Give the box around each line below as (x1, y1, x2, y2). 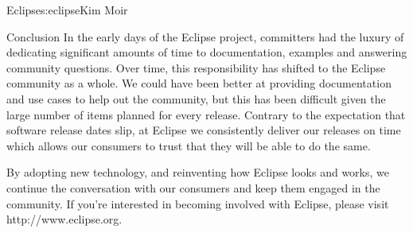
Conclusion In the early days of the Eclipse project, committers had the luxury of (6, 28, 404, 45)
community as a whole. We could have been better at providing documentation (6, 75, 392, 91)
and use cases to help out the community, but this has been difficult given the (6, 90, 386, 107)
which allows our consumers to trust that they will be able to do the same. (6, 137, 371, 153)
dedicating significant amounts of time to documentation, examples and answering (6, 44, 407, 60)
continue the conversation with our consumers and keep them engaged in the (6, 179, 380, 196)
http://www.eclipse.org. (6, 211, 123, 227)
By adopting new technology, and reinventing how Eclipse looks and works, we (6, 164, 389, 181)
